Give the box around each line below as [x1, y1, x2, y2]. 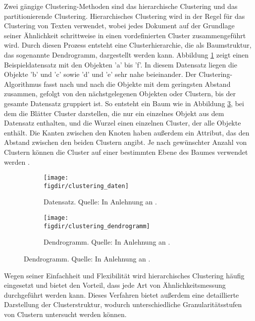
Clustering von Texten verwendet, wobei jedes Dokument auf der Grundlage [4, 20, 235, 31]
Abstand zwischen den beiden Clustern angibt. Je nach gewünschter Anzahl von [4, 137, 247, 147]
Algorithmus [4, 78, 42, 89]
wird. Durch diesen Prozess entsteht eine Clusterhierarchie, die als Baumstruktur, [4, 40, 252, 50]
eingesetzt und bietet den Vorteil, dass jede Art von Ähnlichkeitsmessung [4, 280, 226, 290]
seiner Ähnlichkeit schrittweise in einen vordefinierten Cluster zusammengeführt [4, 30, 246, 40]
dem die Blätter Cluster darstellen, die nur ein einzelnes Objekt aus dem [4, 108, 224, 118]
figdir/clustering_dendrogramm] [44, 222, 150, 230]
